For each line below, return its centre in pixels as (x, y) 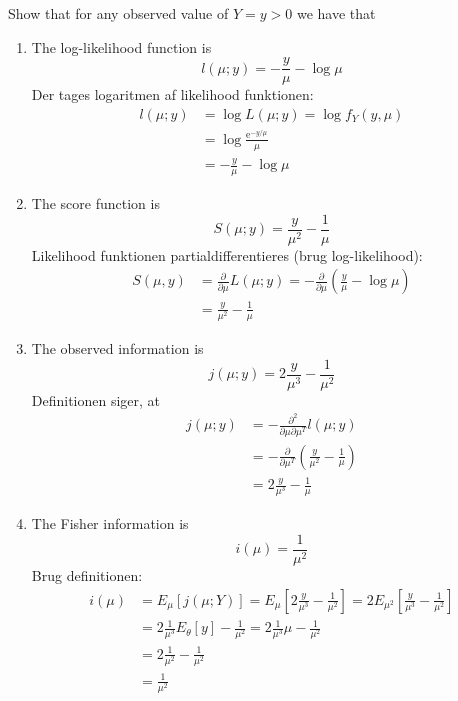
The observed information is (117, 347)
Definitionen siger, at (96, 399)
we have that (336, 13)
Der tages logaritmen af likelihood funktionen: (172, 94)
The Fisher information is (110, 523)
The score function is (95, 202)
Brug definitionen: (87, 574)
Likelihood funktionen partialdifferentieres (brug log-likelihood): (227, 254)
